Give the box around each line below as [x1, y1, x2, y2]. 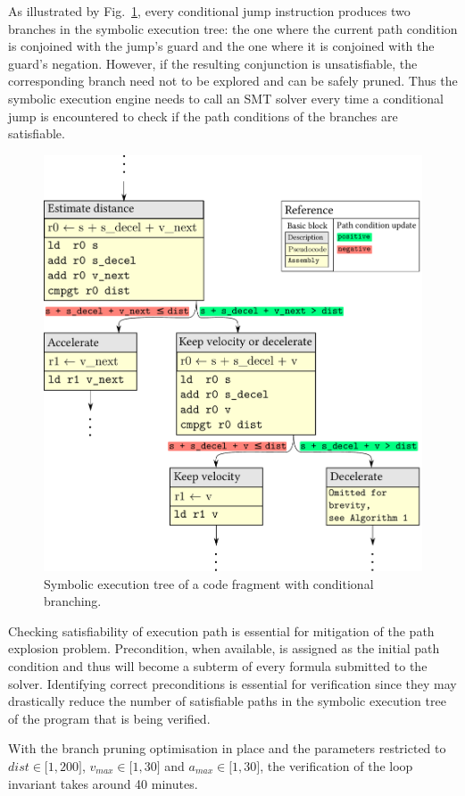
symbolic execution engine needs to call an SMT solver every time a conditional [8, 88, 444, 107]
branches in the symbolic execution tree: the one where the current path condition [8, 19, 458, 37]
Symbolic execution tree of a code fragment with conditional [44, 574, 374, 593]
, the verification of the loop [260, 757, 413, 775]
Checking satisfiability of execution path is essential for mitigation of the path [8, 621, 435, 640]
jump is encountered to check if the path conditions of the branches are [8, 106, 398, 125]
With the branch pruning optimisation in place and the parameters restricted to [8, 739, 446, 758]
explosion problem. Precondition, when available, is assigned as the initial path [8, 639, 440, 658]
